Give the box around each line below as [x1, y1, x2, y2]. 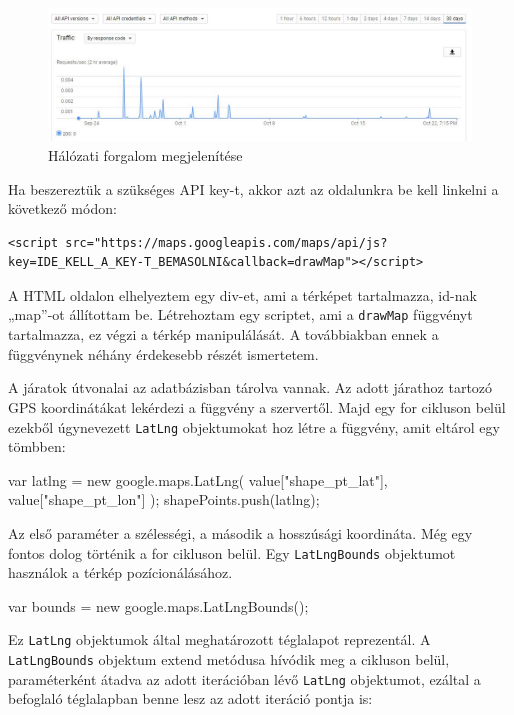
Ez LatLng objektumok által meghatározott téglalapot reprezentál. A [8, 629, 431, 650]
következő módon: [8, 198, 117, 219]
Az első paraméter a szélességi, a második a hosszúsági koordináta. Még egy [8, 522, 473, 543]
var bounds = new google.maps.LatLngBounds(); [8, 595, 309, 616]
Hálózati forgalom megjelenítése [48, 144, 243, 165]
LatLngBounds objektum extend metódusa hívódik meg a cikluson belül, [8, 649, 450, 670]
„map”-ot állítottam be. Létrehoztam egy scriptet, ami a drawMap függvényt [8, 304, 473, 325]
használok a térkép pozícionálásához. [8, 562, 233, 583]
